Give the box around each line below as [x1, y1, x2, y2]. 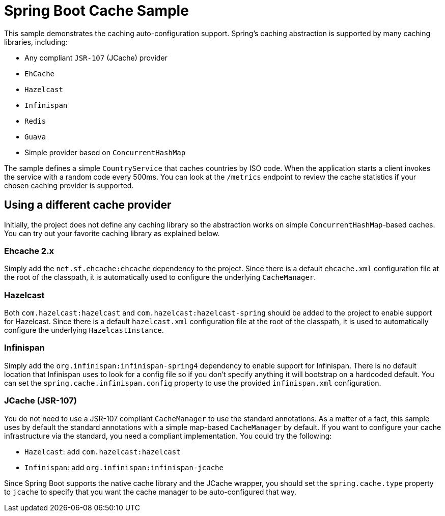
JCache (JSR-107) [4, 395, 77, 406]
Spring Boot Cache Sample [4, 2, 189, 19]
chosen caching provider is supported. [4, 181, 134, 190]
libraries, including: [4, 37, 68, 46]
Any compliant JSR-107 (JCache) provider [24, 53, 168, 62]
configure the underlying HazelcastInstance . [4, 326, 164, 335]
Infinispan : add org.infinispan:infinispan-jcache [24, 463, 224, 472]
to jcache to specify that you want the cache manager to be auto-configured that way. [4, 487, 296, 496]
